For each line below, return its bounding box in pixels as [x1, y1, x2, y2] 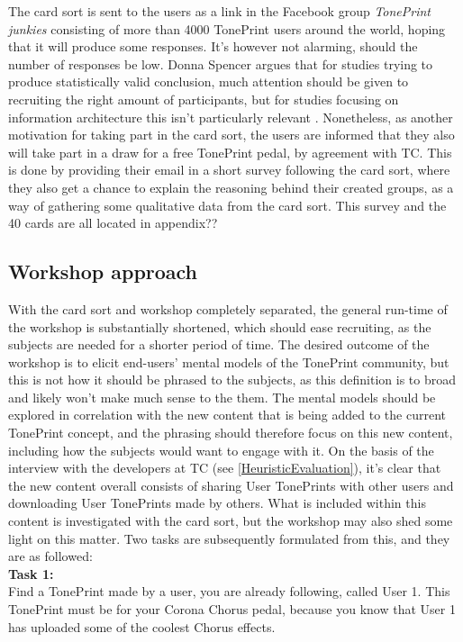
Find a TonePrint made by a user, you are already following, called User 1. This [8, 582, 450, 601]
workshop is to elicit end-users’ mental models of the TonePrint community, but [8, 352, 449, 371]
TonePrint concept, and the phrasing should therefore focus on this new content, [8, 423, 453, 442]
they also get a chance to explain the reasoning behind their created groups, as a [8, 177, 454, 196]
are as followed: [8, 547, 93, 565]
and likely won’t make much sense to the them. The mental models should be [8, 387, 436, 406]
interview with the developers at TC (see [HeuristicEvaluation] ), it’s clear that [8, 458, 441, 477]
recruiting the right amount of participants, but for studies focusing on [8, 89, 399, 108]
